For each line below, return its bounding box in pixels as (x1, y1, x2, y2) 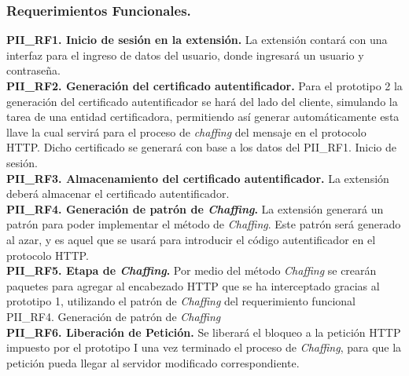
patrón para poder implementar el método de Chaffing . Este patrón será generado (6, 216, 401, 232)
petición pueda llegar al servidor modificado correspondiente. (6, 354, 300, 371)
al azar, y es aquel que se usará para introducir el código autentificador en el (6, 231, 376, 247)
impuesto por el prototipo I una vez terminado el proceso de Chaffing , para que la (6, 339, 402, 356)
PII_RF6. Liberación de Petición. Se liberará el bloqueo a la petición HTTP (6, 323, 401, 340)
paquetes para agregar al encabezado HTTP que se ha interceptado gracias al (6, 277, 380, 294)
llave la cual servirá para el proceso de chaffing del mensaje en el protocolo (6, 123, 367, 140)
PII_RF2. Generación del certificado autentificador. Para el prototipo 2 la (6, 78, 403, 93)
